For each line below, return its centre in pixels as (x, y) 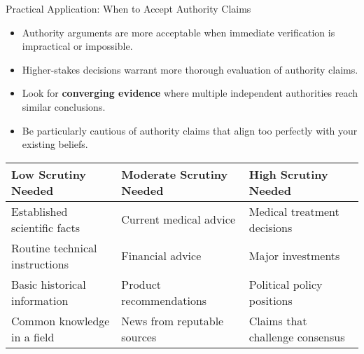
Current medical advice (178, 219)
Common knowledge (61, 320)
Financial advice (161, 256)
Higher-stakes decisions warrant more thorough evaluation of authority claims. (190, 69)
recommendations (164, 300)
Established (40, 211)
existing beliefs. (55, 144)
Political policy (286, 284)
